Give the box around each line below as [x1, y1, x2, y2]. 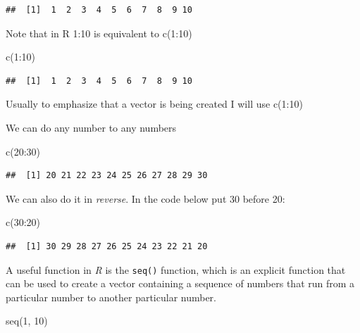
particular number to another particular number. [6, 289, 216, 304]
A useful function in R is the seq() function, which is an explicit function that [6, 262, 346, 277]
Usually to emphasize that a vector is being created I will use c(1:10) [6, 96, 303, 111]
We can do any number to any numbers [6, 120, 177, 134]
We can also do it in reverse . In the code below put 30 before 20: [6, 191, 285, 206]
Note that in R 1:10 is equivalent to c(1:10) [6, 25, 192, 40]
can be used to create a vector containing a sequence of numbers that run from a [6, 276, 355, 291]
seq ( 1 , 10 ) [6, 313, 48, 328]
